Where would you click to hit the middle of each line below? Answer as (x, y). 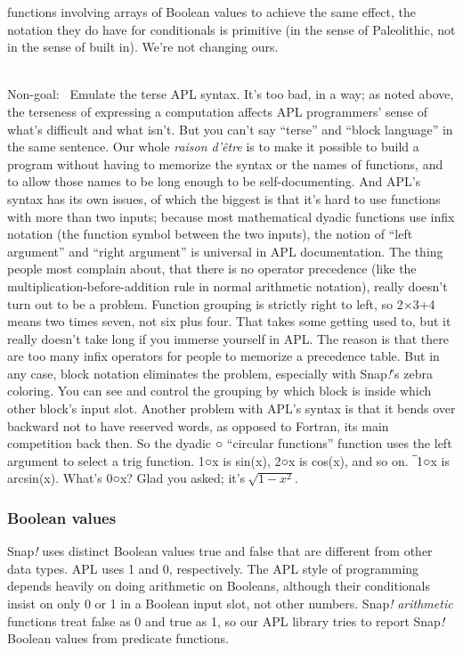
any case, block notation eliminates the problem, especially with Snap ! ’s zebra (220, 373)
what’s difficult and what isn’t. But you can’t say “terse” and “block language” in (230, 129)
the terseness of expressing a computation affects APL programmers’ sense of (218, 111)
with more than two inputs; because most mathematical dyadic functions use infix (231, 216)
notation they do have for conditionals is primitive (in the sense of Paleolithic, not (231, 29)
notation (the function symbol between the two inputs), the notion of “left (210, 234)
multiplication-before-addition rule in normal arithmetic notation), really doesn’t (227, 286)
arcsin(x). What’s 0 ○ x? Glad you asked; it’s (126, 478)
